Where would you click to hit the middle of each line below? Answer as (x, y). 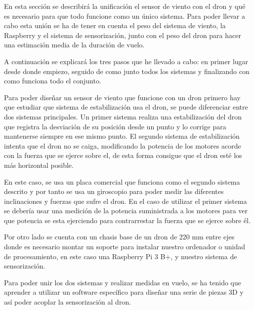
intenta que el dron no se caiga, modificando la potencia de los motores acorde (123, 145)
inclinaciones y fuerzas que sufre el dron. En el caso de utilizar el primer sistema (126, 201)
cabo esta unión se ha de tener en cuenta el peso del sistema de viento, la (115, 25)
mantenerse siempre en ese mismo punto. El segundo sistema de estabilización (122, 136)
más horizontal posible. (39, 165)
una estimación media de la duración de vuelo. (74, 45)
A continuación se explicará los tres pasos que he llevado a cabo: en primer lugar (126, 61)
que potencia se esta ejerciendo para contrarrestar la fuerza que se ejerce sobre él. (127, 220)
